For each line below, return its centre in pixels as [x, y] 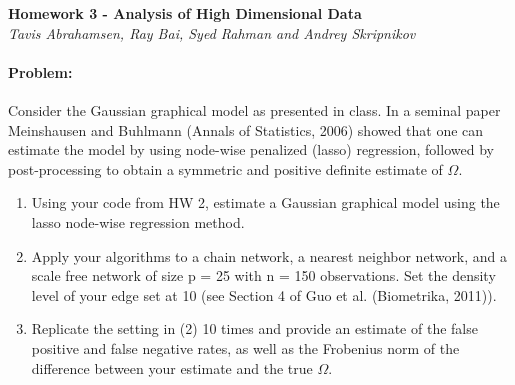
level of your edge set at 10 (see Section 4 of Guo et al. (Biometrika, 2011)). [264, 294]
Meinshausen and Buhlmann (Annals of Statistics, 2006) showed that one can [246, 129]
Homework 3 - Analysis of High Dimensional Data [185, 13]
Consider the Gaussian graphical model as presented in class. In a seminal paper [254, 109]
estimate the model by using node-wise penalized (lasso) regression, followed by [251, 149]
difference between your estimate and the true [172, 367]
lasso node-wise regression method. [138, 221]
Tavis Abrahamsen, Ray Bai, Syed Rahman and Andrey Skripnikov [212, 32]
